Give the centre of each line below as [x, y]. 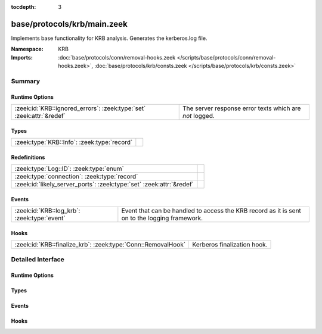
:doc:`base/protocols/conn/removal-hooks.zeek [117, 57]
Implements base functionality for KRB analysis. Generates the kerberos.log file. [109, 38]
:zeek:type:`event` [40, 218]
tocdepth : [24, 7]
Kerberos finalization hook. [230, 245]
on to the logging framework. [162, 218]
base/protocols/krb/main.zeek [69, 24]
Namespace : [27, 49]
